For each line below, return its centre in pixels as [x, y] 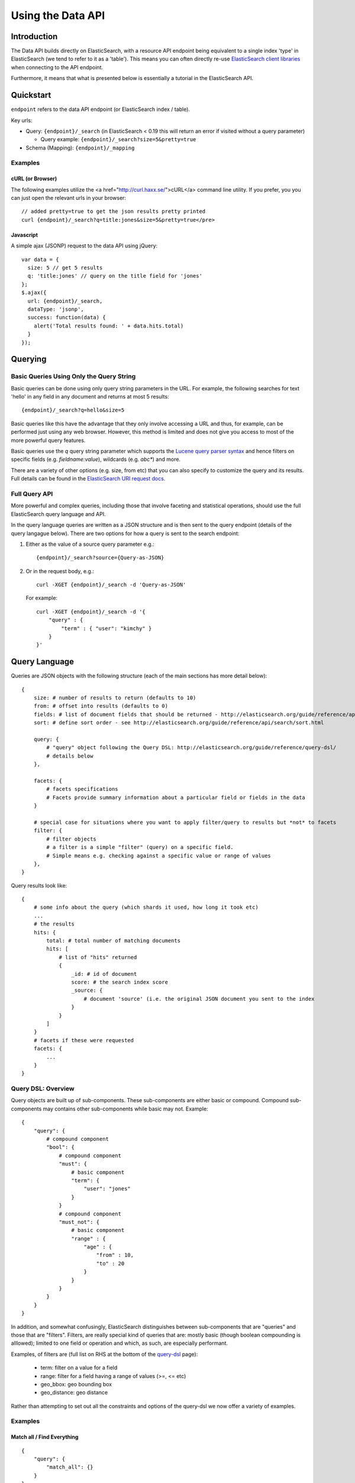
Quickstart [31, 95]
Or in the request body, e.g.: [60, 571]
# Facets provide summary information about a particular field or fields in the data [176, 797]
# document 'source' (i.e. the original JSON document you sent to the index [199, 999]
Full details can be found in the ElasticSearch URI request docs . [88, 479]
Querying [29, 359]
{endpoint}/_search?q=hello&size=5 [73, 410]
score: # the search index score [120, 982]
